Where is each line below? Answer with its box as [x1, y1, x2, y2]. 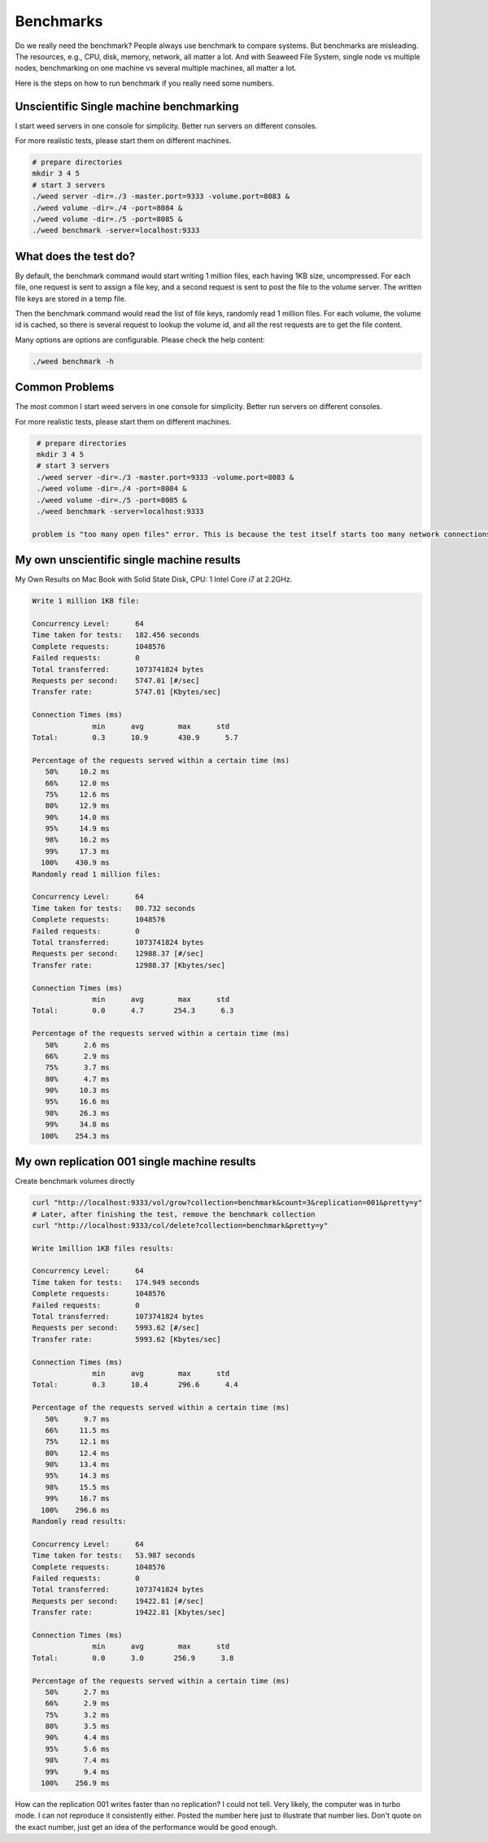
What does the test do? [15, 249, 136, 263]
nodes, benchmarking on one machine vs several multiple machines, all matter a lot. [15, 63, 297, 73]
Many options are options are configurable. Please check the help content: [15, 334, 266, 345]
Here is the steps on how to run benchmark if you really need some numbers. [15, 78, 274, 88]
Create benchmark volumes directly [15, 1176, 135, 1187]
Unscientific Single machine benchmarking [15, 99, 239, 113]
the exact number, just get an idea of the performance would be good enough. [15, 1822, 278, 1831]
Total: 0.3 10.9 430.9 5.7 [32, 733, 239, 742]
